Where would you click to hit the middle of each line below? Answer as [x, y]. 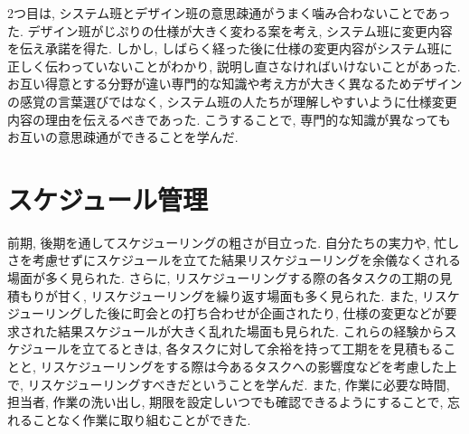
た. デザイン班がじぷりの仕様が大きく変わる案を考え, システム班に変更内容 [230, 30]
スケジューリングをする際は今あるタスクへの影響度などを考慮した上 [255, 367]
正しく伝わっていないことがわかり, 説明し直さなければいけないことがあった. [234, 66]
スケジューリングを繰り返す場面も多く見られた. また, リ [269, 295]
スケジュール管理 [108, 198]
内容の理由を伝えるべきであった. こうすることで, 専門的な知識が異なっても [229, 119]
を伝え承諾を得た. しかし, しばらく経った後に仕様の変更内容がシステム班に [230, 48]
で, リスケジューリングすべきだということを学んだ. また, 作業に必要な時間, [229, 384]
